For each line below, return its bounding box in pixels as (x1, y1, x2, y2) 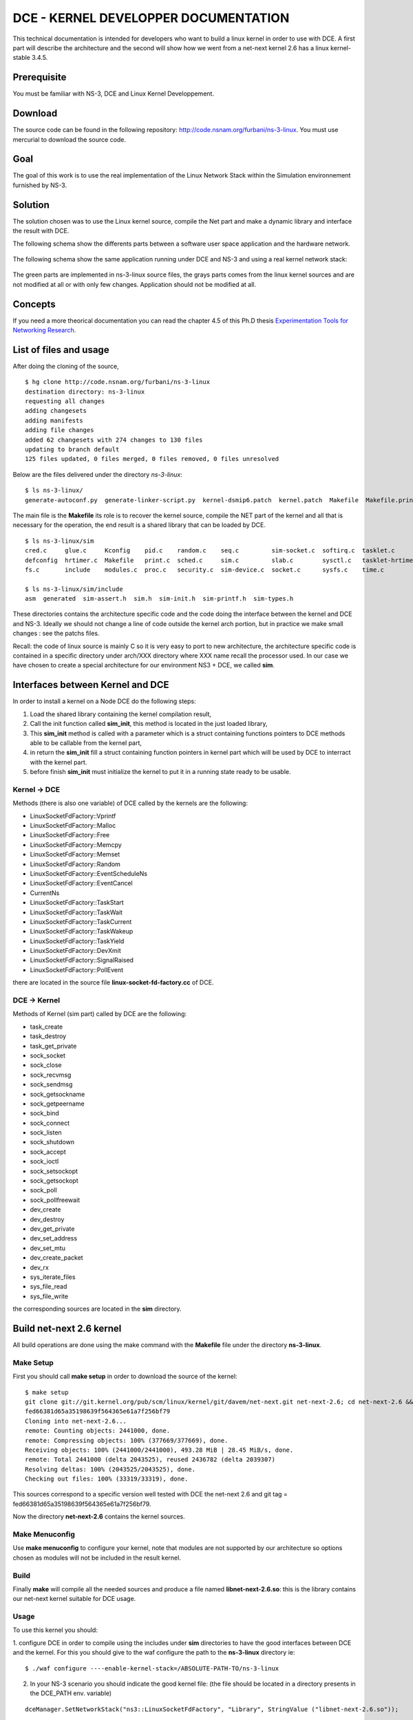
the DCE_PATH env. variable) (30, 1689, 112, 1697)
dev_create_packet (30, 1254, 83, 1262)
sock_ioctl (30, 1157, 59, 1165)
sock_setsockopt (30, 1167, 78, 1175)
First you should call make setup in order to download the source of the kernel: (12, 1373, 237, 1381)
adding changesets (25, 407, 87, 415)
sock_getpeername (30, 1099, 85, 1108)
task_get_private (30, 1042, 77, 1050)
